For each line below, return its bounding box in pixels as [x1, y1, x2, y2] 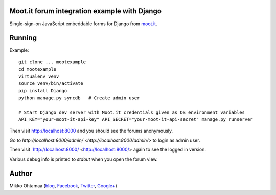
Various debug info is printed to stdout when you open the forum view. [9, 156, 158, 162]
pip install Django [18, 88, 67, 94]
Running [9, 34, 37, 42]
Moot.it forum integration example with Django [9, 7, 162, 15]
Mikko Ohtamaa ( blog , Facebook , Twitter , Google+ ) [9, 183, 118, 189]
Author [9, 169, 33, 178]
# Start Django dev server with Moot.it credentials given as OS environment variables [18, 109, 245, 115]
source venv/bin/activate [18, 80, 84, 86]
